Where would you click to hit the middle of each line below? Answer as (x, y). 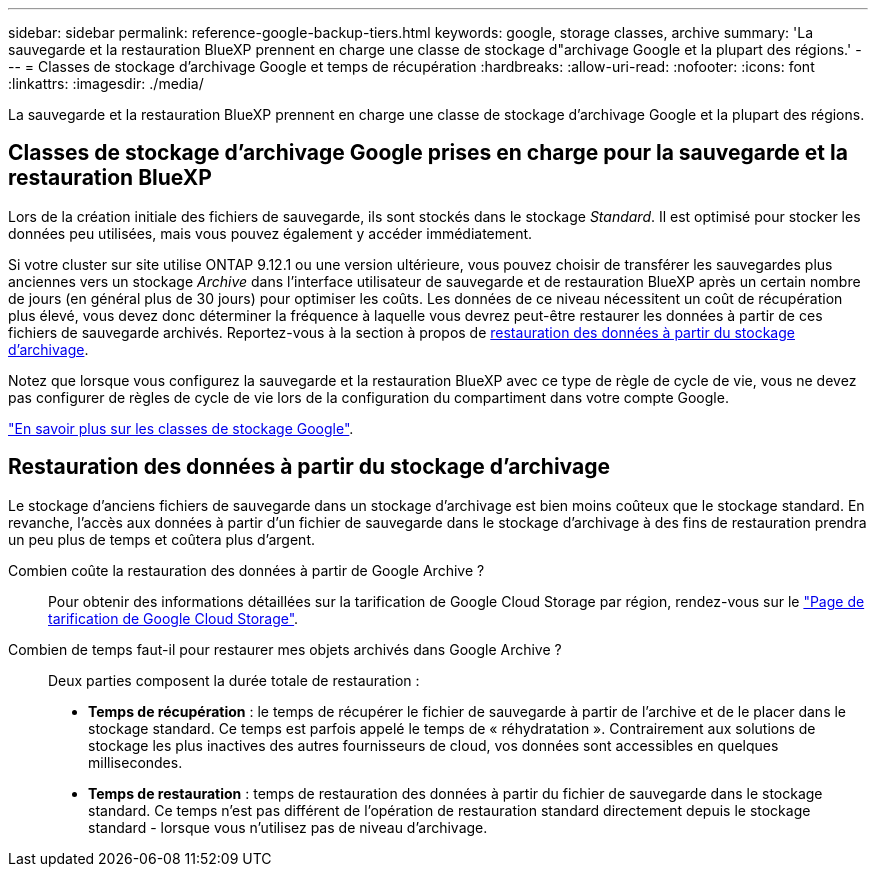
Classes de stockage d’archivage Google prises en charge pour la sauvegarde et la (428, 153)
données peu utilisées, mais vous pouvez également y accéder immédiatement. (270, 233)
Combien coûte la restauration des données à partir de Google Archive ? (246, 570)
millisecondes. (135, 762)
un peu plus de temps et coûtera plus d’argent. (162, 539)
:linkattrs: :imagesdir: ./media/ (106, 83)
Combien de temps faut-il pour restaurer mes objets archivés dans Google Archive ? (285, 649)
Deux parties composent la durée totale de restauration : (234, 680)
